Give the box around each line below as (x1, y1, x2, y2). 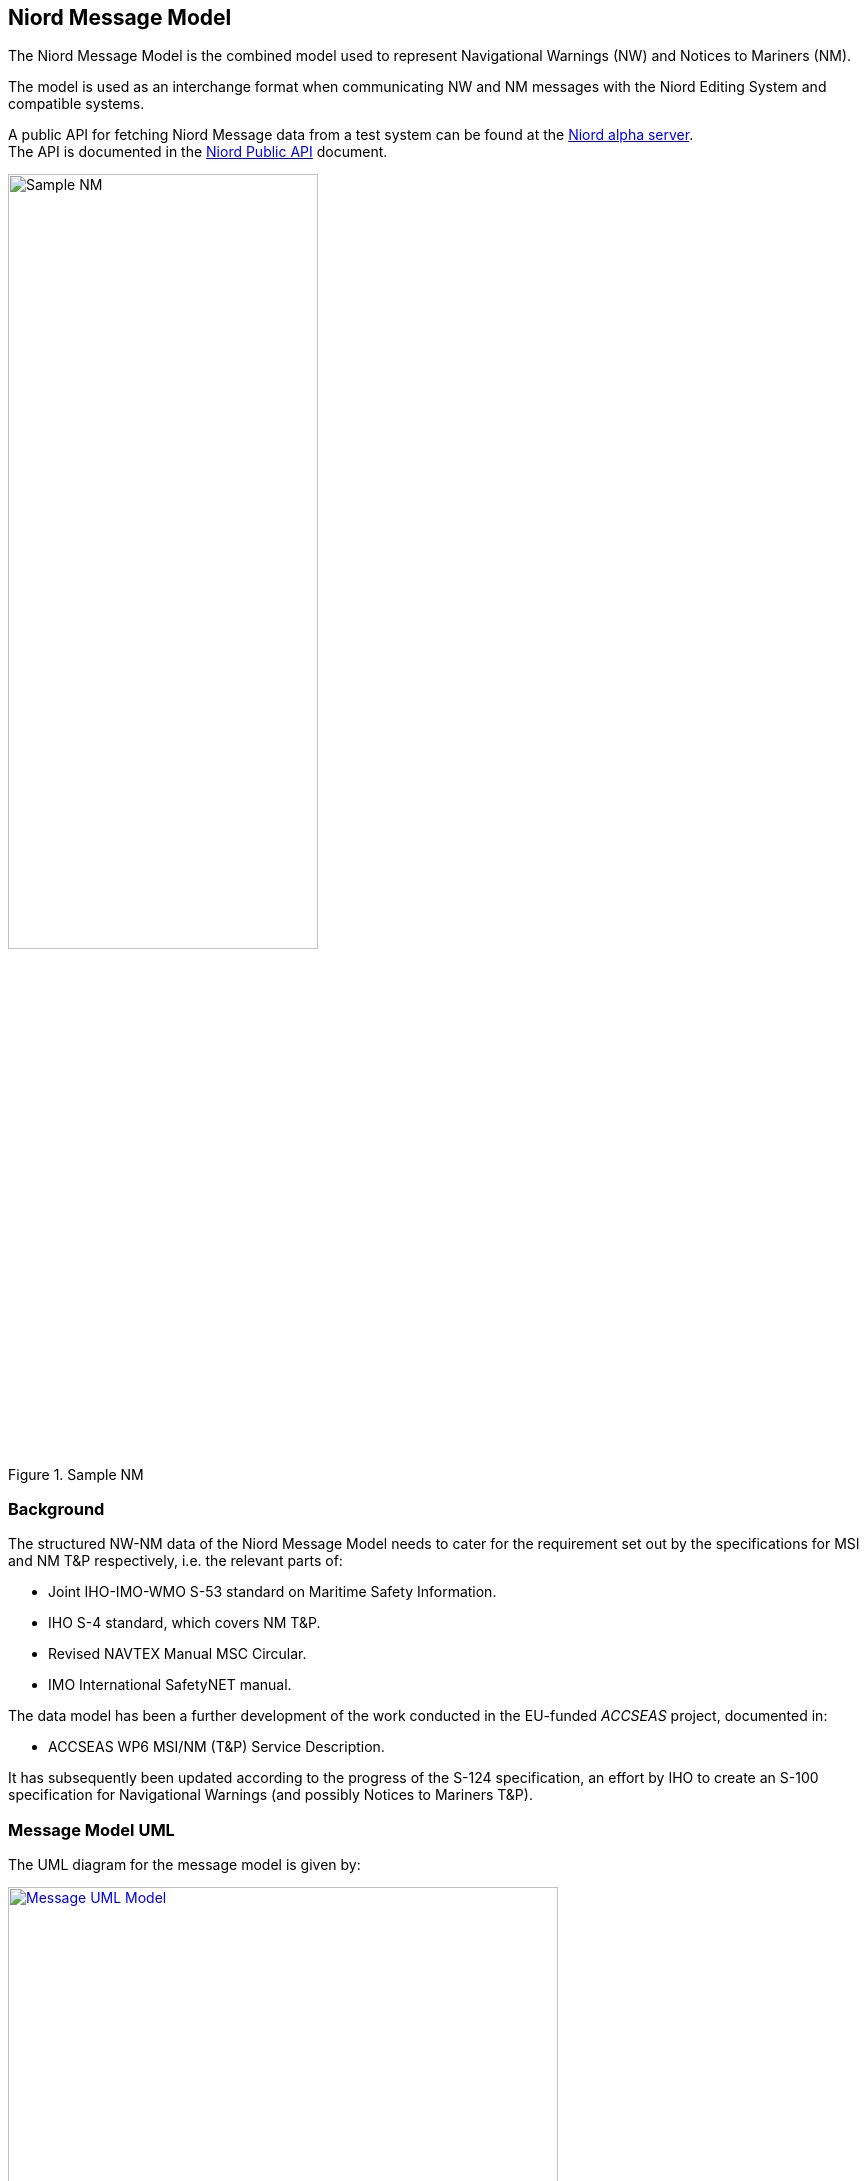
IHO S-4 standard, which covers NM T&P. (48, 1614, 321, 1632)
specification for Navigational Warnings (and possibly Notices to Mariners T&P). (8, 1786, 533, 1804)
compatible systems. (8, 95, 145, 113)
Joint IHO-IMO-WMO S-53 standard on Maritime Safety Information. (48, 1583, 497, 1601)
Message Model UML (8, 1819, 175, 1840)
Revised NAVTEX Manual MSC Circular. (48, 1645, 307, 1663)
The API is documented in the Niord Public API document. (8, 143, 388, 161)
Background (8, 1498, 105, 1519)
